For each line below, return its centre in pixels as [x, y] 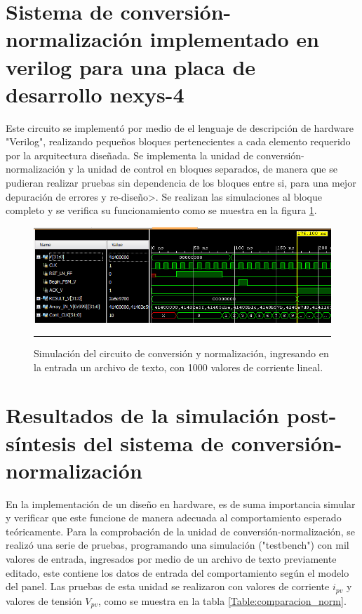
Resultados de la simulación [143, 415]
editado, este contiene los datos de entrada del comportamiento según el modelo [177, 572]
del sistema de [153, 442]
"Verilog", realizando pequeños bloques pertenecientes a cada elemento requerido [178, 141]
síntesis [41, 442]
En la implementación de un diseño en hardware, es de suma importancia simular [181, 503]
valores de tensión [44, 600]
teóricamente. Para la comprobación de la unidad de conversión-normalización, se [180, 531]
